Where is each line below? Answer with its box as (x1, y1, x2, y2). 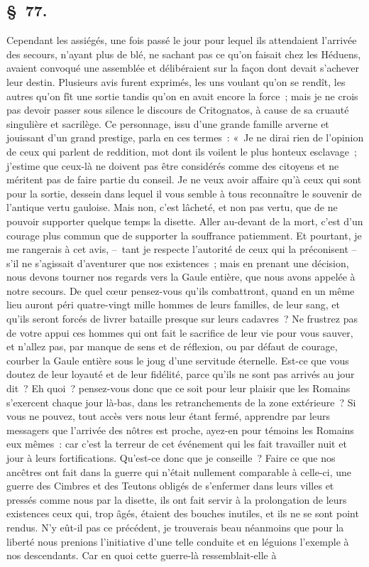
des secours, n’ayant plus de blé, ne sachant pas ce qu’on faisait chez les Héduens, (6, 46, 361, 61)
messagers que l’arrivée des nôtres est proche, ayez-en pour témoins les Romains (6, 422, 354, 437)
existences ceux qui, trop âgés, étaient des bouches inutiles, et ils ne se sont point (6, 506, 359, 521)
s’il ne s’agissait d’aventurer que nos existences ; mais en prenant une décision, (6, 255, 349, 270)
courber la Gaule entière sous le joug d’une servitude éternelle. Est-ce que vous (6, 352, 349, 367)
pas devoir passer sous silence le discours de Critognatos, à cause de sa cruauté (6, 102, 349, 117)
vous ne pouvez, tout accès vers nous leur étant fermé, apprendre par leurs (6, 409, 331, 423)
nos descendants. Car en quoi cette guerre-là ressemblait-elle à (6, 548, 277, 563)
